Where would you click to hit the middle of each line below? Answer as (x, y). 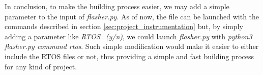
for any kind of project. (41, 66)
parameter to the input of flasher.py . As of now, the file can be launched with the (132, 16)
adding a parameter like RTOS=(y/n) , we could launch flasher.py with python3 (128, 36)
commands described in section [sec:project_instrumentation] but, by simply (124, 26)
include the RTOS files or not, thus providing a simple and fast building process (129, 56)
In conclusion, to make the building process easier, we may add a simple (117, 6)
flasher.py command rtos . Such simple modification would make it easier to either (132, 46)
